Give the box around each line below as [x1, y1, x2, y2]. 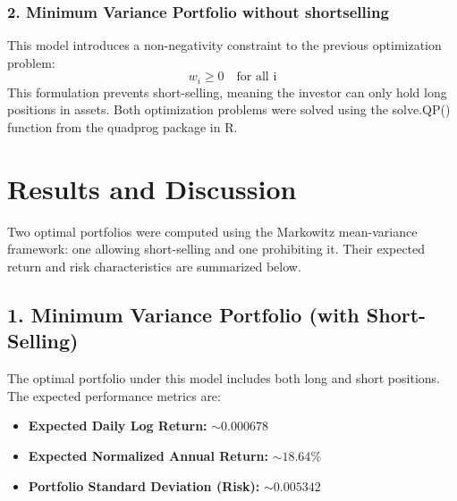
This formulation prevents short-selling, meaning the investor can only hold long [7, 82, 447, 101]
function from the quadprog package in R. [7, 118, 238, 137]
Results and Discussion [7, 170, 297, 206]
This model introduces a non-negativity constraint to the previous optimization [7, 36, 442, 54]
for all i [236, 71, 277, 84]
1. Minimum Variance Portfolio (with [7, 300, 360, 328]
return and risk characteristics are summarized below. [7, 256, 301, 275]
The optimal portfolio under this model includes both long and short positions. [7, 369, 440, 388]
